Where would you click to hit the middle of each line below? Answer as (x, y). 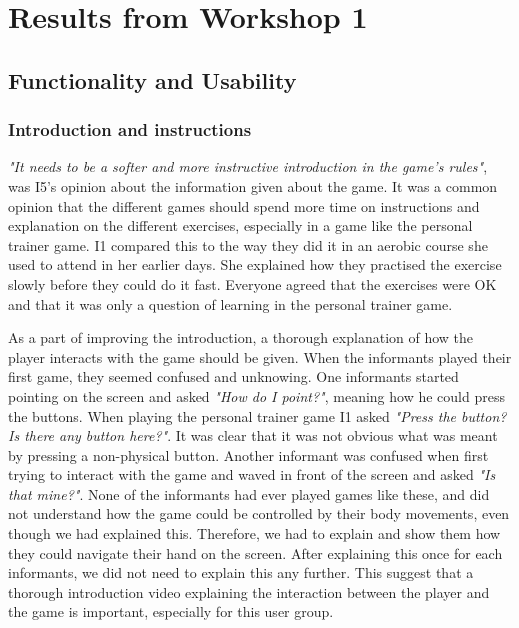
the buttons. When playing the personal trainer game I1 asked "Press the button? (257, 415)
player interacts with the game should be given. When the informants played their (260, 356)
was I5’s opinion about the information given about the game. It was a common (253, 185)
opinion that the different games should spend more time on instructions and (244, 205)
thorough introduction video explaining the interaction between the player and (249, 591)
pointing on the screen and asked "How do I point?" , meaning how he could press (256, 395)
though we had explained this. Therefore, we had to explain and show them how (254, 533)
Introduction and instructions (130, 129)
